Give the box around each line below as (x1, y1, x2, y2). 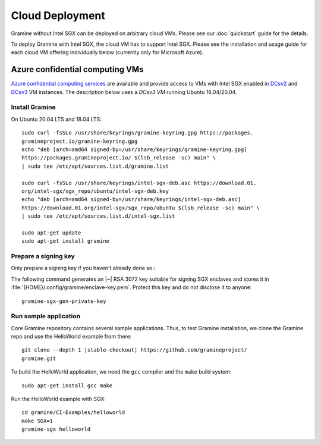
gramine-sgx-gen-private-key (21, 297, 106, 305)
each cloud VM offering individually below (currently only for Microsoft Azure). (11, 49, 204, 56)
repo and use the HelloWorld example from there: (11, 333, 132, 340)
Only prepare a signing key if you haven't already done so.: (11, 265, 156, 272)
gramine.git (21, 355, 56, 362)
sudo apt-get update (21, 229, 81, 236)
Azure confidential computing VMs (11, 64, 144, 74)
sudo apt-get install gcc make (21, 382, 113, 389)
